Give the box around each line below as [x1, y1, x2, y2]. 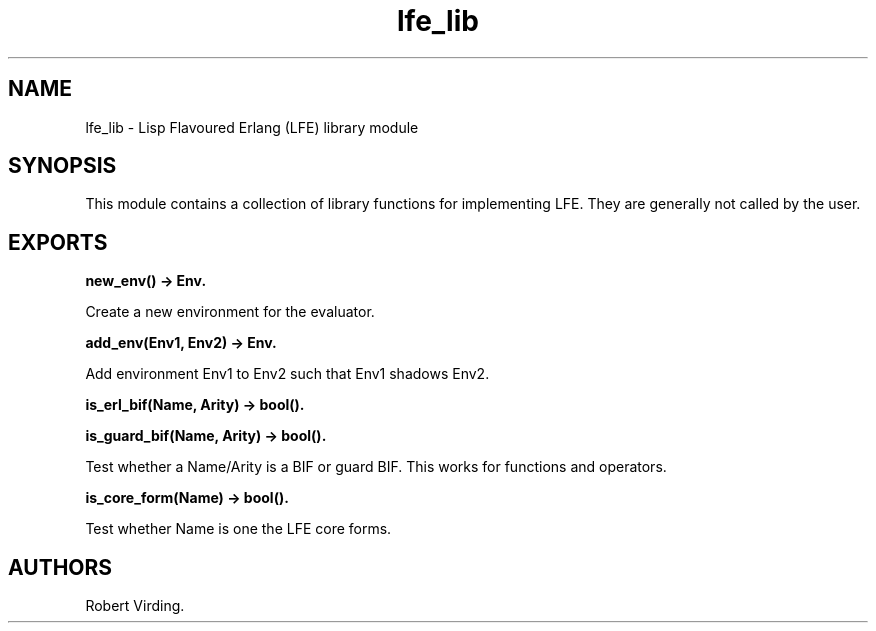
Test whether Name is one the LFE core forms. [85, 520, 392, 538]
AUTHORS [8, 554, 113, 580]
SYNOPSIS [8, 153, 117, 179]
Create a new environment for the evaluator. [85, 303, 375, 321]
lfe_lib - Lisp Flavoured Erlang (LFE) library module [85, 118, 419, 136]
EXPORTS [8, 229, 108, 255]
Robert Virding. [85, 597, 185, 615]
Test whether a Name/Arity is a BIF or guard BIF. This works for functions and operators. [85, 458, 667, 476]
